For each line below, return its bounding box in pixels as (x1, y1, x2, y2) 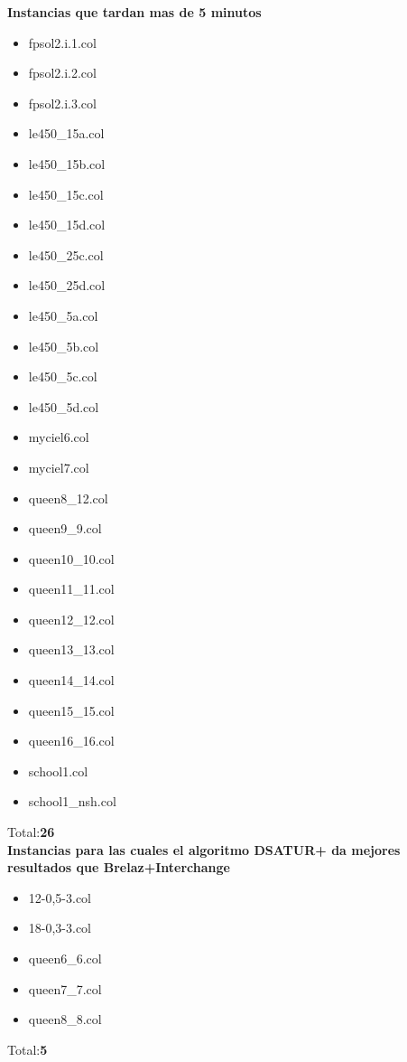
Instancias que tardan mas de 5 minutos (7, 3, 262, 21)
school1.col (28, 761, 88, 780)
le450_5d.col (28, 397, 99, 416)
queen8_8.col (28, 1010, 102, 1029)
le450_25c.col (28, 245, 104, 264)
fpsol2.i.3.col (28, 93, 97, 112)
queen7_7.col (28, 979, 102, 998)
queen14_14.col (28, 671, 115, 690)
